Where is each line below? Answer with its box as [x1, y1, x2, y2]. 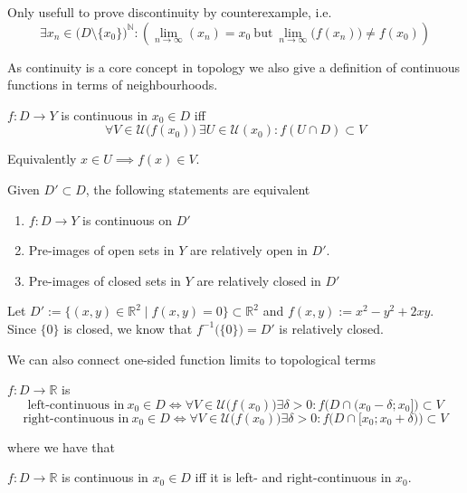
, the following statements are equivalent [85, 179, 310, 198]
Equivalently [7, 149, 77, 168]
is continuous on [82, 210, 172, 229]
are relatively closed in [196, 270, 321, 289]
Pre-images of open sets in [28, 241, 175, 260]
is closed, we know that [63, 318, 193, 337]
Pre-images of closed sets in [28, 270, 181, 289]
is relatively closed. [279, 318, 385, 337]
